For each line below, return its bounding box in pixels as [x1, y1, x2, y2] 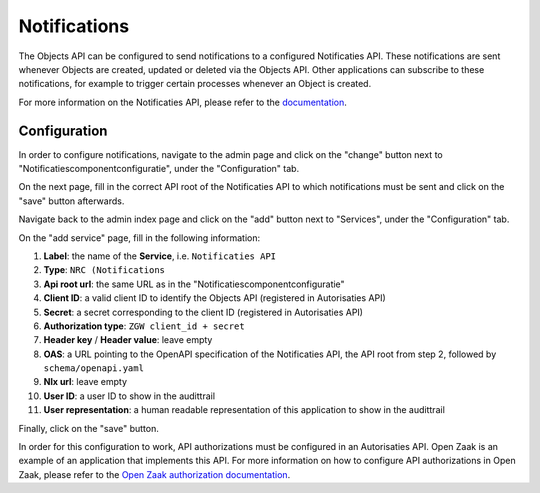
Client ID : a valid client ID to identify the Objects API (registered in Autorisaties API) [43, 292, 387, 304]
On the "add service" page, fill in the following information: [18, 231, 261, 244]
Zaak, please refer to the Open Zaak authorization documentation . [18, 468, 291, 480]
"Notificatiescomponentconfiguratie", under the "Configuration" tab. [18, 163, 300, 175]
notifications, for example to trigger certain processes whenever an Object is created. [18, 78, 372, 90]
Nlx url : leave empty [43, 376, 128, 388]
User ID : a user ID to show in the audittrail [43, 390, 215, 402]
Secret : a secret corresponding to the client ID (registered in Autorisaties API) [43, 306, 364, 318]
